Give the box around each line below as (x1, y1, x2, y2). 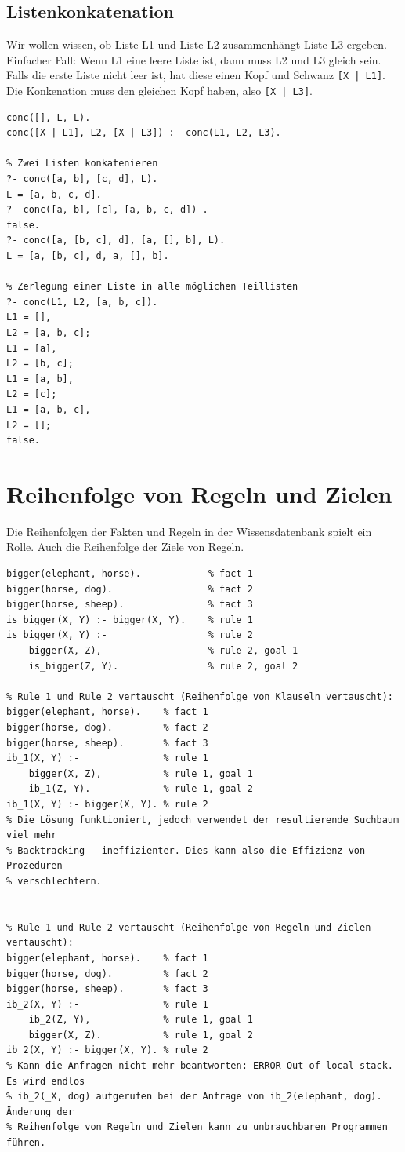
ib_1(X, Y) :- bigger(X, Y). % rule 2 (6, 798, 208, 810)
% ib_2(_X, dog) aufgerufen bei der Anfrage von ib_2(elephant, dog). (6, 1091, 382, 1103)
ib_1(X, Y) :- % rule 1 (6, 753, 208, 764)
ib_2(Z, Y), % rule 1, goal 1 (28, 1014, 253, 1026)
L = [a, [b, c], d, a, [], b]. (6, 250, 169, 262)
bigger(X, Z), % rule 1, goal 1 (28, 767, 253, 779)
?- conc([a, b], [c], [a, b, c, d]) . (6, 204, 208, 216)
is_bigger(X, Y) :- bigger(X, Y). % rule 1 (6, 614, 253, 625)
